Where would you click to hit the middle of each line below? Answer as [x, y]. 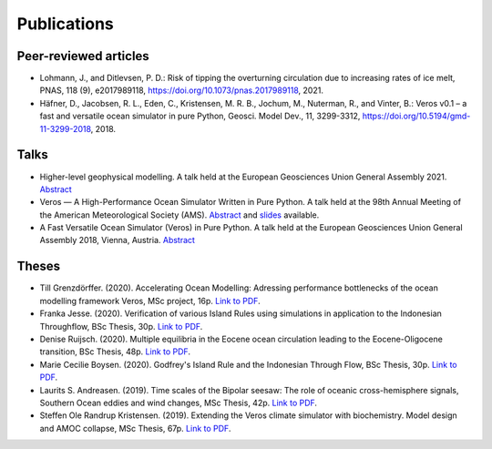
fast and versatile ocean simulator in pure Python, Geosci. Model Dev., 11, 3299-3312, [200, 116]
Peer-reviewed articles [83, 56]
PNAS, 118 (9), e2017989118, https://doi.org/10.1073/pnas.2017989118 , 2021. [181, 90]
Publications [65, 24]
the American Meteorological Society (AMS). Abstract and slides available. [179, 215]
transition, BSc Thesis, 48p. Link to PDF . [115, 352]
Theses [39, 266]
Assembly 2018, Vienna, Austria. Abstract [118, 240]
